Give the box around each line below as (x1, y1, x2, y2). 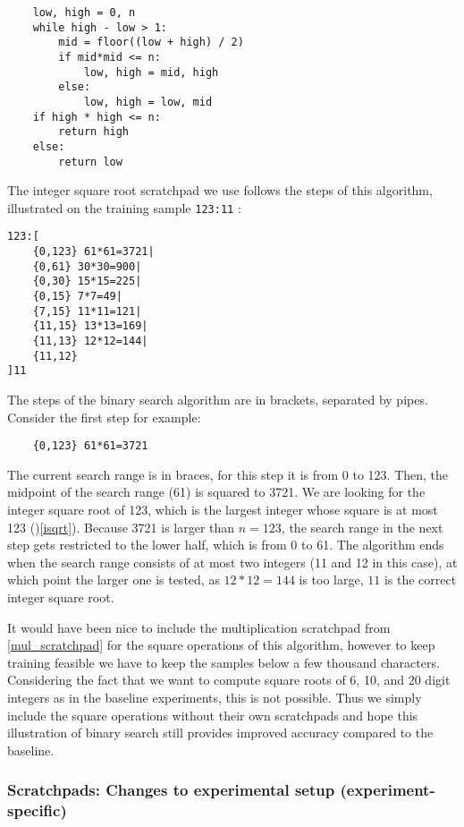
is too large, (299, 570, 364, 589)
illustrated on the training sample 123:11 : (7, 198, 241, 217)
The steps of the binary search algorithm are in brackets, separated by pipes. (7, 390, 428, 409)
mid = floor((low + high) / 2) (58, 36, 244, 49)
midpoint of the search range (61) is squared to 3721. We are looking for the (7, 482, 426, 501)
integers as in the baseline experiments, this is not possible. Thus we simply (7, 688, 422, 706)
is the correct (384, 570, 457, 589)
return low (58, 155, 122, 168)
